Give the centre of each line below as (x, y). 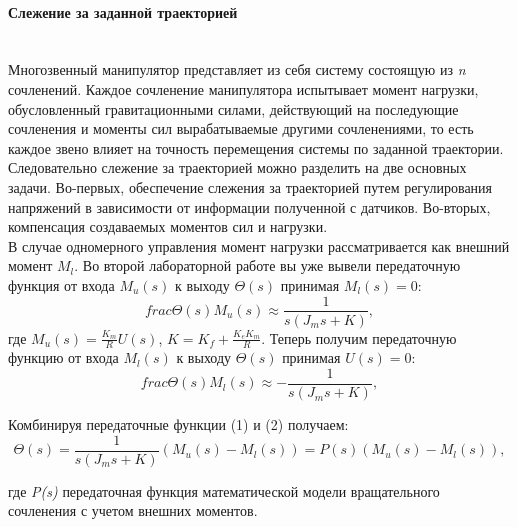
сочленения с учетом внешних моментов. (133, 510)
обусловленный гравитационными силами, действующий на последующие (233, 108)
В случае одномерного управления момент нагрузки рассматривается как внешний (259, 245)
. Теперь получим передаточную (359, 337)
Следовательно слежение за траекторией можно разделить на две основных (237, 167)
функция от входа (61, 284)
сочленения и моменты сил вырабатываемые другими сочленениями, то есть (241, 128)
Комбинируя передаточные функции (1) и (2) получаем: (178, 424)
